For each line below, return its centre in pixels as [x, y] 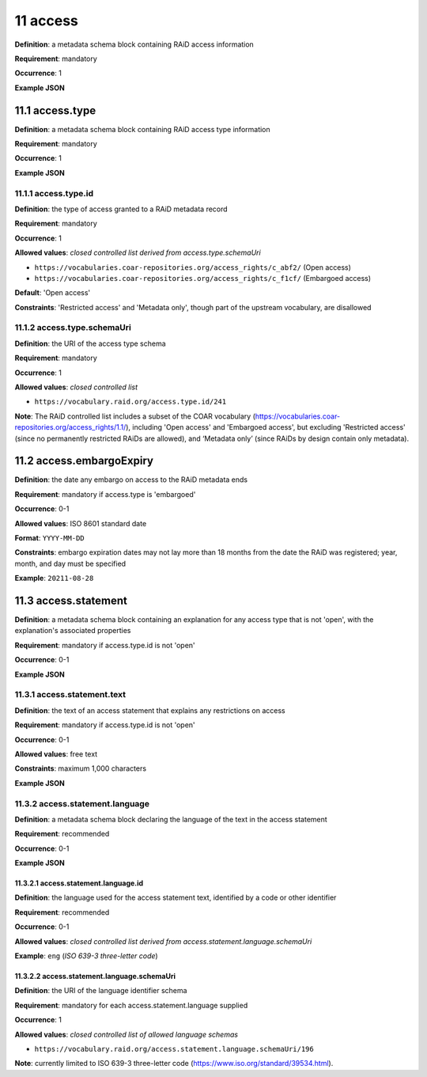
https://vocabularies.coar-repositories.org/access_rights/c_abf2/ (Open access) [193, 267]
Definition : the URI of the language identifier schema [101, 991]
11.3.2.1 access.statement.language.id [79, 883]
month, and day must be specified [70, 563]
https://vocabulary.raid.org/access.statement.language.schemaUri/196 [174, 1049]
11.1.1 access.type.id [54, 193]
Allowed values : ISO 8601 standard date [81, 523]
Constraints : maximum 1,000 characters [80, 768]
